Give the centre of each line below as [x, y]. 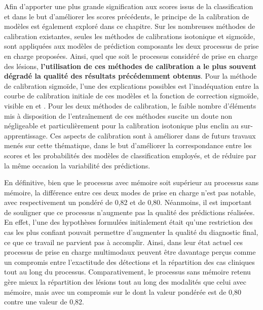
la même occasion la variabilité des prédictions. [77, 165]
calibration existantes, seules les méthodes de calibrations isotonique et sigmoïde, [130, 36]
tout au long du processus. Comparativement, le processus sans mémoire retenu [127, 272]
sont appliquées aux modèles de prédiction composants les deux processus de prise [131, 46]
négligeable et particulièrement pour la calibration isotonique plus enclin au [121, 126]
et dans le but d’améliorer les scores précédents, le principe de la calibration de [127, 16]
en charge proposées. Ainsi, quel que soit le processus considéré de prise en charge [131, 56]
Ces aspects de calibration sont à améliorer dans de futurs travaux [153, 135]
